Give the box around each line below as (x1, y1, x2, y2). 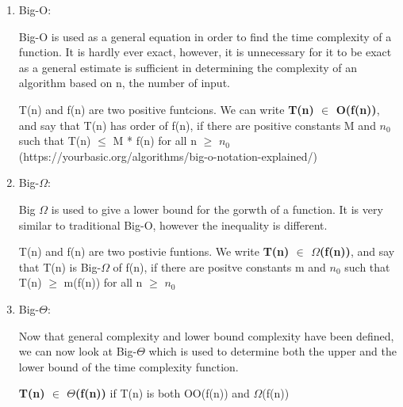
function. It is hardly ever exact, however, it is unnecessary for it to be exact (18, 44, 392, 60)
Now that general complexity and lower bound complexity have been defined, (18, 327, 394, 344)
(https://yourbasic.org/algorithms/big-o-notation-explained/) (18, 147, 317, 164)
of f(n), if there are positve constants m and (113, 258, 326, 275)
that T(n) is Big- (18, 258, 102, 275)
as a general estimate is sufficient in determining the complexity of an (18, 59, 357, 75)
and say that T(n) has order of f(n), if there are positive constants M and (18, 116, 376, 133)
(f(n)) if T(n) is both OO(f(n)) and (75, 385, 250, 401)
